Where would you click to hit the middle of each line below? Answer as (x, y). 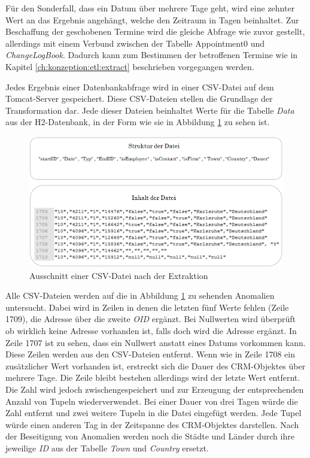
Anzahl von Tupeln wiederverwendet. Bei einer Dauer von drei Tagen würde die (152, 401)
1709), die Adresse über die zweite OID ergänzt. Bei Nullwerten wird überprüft (151, 319)
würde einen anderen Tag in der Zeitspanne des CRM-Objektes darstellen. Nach (152, 424)
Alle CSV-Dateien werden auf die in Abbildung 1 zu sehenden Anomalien (140, 295)
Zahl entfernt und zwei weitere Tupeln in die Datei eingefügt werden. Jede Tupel (154, 413)
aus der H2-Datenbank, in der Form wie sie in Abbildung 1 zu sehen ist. (138, 122)
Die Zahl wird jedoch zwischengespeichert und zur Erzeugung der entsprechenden (155, 389)
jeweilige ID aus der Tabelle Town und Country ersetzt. (107, 448)
